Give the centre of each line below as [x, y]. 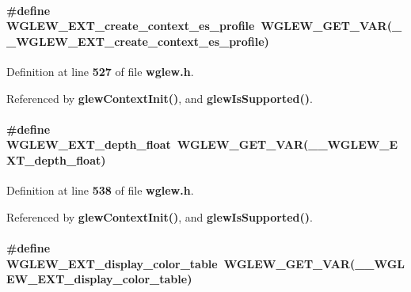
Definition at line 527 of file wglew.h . [100, 71]
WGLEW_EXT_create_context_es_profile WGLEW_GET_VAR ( [199, 26]
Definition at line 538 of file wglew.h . [100, 190]
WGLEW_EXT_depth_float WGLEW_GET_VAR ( [158, 144]
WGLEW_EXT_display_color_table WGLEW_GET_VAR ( [181, 263]
